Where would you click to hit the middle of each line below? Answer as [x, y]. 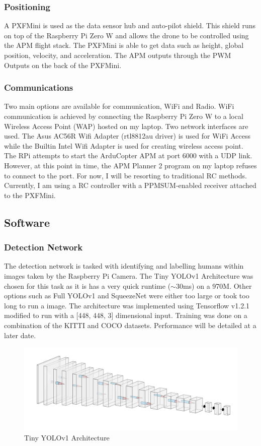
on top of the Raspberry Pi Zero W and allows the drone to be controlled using [126, 35]
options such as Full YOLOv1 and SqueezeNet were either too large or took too [127, 296]
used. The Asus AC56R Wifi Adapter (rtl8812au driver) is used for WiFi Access [127, 136]
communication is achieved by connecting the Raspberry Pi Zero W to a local [124, 116]
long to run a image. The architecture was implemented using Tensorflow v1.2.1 [127, 305]
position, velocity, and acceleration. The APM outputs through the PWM [118, 55]
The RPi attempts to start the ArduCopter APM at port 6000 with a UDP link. [128, 155]
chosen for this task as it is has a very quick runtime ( [88, 285]
